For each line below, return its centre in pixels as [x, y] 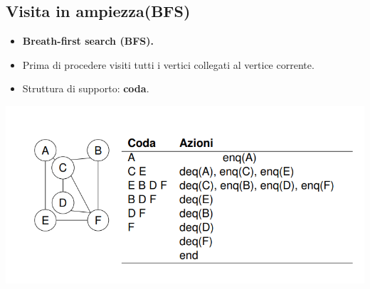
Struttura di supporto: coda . [86, 88]
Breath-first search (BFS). [88, 41]
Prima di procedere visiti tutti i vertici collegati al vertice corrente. [168, 64]
